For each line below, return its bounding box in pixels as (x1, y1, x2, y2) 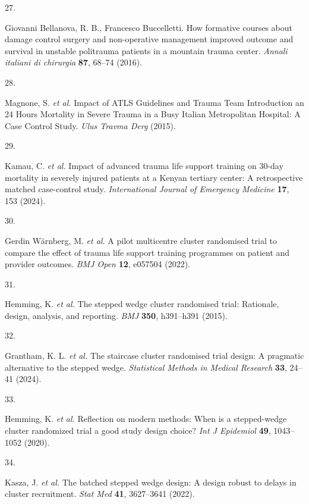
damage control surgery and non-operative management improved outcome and (5, 33, 294, 45)
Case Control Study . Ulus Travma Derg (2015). (5, 119, 176, 132)
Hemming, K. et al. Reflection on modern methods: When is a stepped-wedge (5, 412, 287, 425)
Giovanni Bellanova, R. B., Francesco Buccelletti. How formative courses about (5, 21, 292, 33)
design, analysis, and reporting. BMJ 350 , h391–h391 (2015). (5, 309, 228, 321)
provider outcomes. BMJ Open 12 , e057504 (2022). (5, 258, 190, 270)
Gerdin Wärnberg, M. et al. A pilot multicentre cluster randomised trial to (5, 234, 277, 246)
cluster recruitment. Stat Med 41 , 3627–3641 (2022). (5, 487, 195, 500)
